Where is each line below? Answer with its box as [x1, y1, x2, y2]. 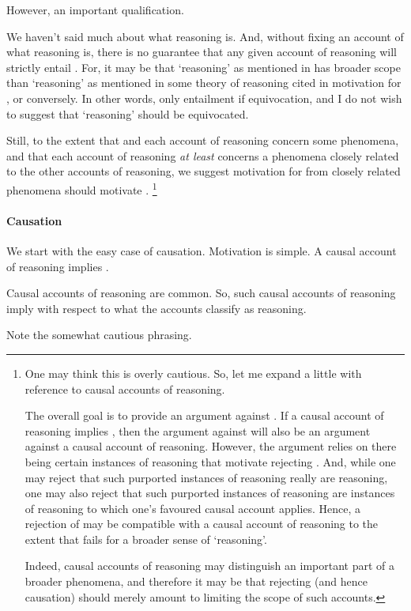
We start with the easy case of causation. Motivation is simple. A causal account [6, 242, 397, 258]
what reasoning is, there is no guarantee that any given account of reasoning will [6, 43, 397, 60]
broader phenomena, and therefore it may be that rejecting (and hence [25, 573, 368, 590]
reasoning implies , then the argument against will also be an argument [25, 422, 371, 439]
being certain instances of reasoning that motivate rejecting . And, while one [25, 453, 396, 470]
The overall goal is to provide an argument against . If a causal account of [25, 407, 384, 424]
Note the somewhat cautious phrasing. [6, 326, 192, 343]
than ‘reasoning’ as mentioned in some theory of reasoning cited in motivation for [6, 74, 402, 91]
